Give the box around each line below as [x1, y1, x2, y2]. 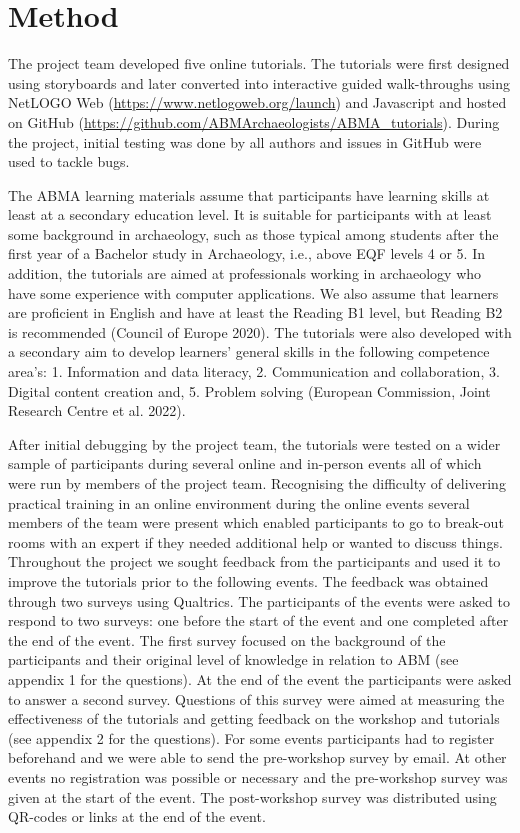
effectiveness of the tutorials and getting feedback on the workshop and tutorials [8, 708, 500, 729]
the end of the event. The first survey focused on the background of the [8, 629, 446, 650]
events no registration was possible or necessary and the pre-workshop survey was [8, 766, 508, 787]
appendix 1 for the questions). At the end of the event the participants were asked [8, 668, 512, 689]
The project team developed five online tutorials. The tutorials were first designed [8, 53, 510, 74]
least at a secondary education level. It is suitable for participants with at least [8, 204, 492, 225]
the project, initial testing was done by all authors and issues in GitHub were [8, 131, 482, 152]
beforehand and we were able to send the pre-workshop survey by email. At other [8, 747, 507, 768]
